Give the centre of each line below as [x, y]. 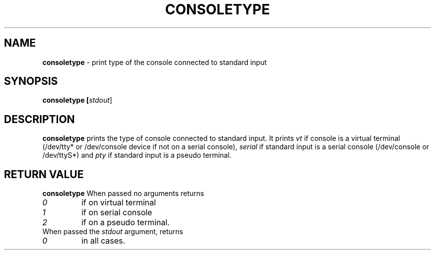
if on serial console [117, 213]
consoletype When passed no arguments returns [123, 193]
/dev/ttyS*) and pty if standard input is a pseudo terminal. [137, 155]
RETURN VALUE [44, 174]
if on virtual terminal [118, 203]
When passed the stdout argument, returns [113, 232]
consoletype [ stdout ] [77, 100]
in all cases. [103, 241]
